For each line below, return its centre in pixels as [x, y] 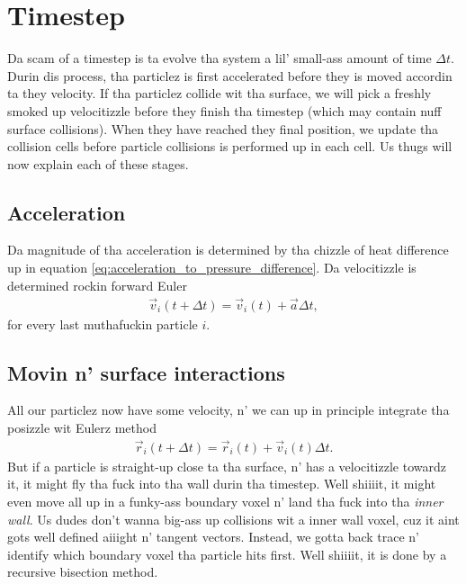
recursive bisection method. [83, 572]
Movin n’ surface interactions [146, 372]
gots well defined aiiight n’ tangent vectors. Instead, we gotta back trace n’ [213, 537]
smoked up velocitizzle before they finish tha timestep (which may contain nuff [224, 110]
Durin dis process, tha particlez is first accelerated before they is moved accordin [230, 75]
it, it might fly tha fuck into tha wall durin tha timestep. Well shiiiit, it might [222, 484]
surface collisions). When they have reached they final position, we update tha [223, 128]
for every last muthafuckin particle [103, 323]
